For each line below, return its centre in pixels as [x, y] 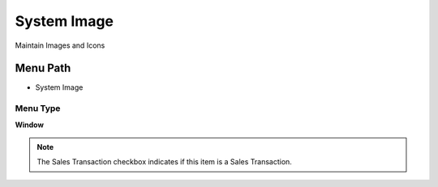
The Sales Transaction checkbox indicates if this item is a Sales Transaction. [164, 162]
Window [30, 125]
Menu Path [43, 68]
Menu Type [38, 108]
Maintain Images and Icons [60, 45]
